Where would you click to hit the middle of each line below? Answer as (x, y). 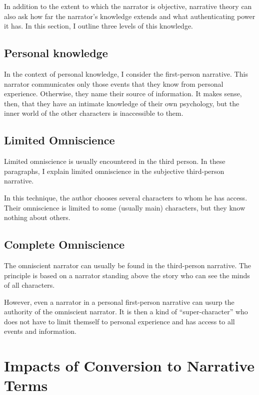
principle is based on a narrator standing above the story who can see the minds (127, 275)
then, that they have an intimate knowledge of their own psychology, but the (122, 103)
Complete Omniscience (64, 244)
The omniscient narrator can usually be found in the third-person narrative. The (128, 265)
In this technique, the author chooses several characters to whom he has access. (126, 197)
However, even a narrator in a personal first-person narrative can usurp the (119, 302)
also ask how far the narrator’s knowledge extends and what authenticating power (130, 16)
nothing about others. (37, 217)
